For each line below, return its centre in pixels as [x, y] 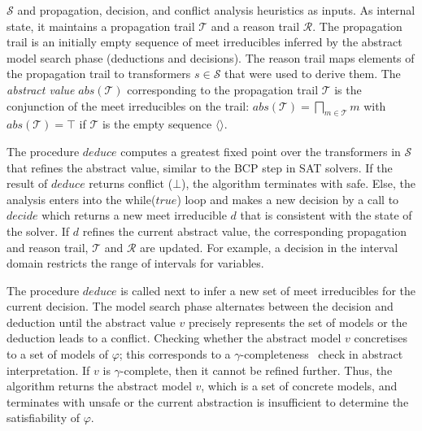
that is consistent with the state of [326, 215]
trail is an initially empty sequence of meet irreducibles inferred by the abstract [204, 42]
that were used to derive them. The [313, 74]
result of [27, 183]
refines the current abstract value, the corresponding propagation [245, 231]
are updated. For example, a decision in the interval [269, 247]
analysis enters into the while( [81, 199]
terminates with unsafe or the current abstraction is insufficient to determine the [208, 401]
